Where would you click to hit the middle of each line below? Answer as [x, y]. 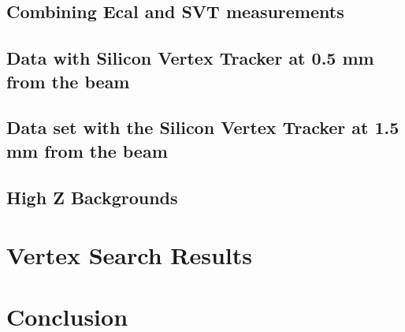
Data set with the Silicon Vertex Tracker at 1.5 [203, 127]
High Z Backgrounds [92, 197]
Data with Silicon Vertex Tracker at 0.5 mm [190, 58]
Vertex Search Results [129, 255]
